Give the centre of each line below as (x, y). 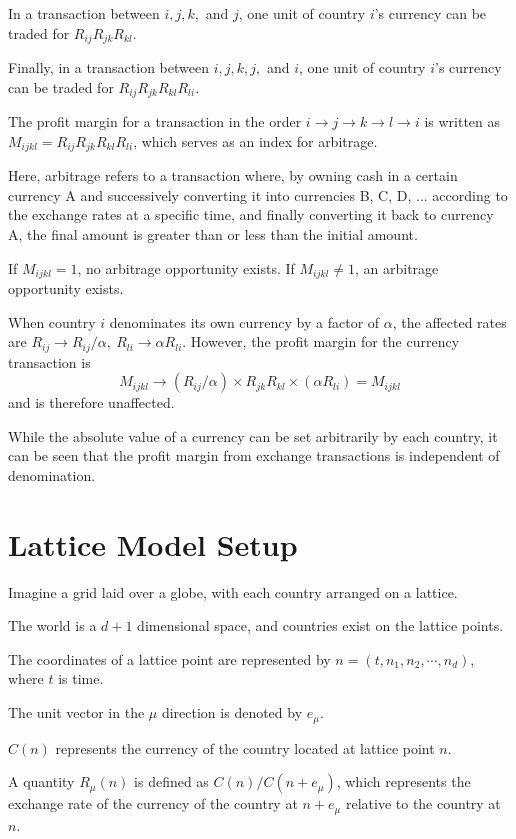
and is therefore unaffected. (91, 402)
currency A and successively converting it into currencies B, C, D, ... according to (258, 194)
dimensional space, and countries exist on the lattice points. (320, 625)
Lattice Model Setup (153, 543)
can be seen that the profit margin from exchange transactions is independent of (254, 455)
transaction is (49, 361)
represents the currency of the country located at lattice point (245, 747)
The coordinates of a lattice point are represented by (169, 658)
